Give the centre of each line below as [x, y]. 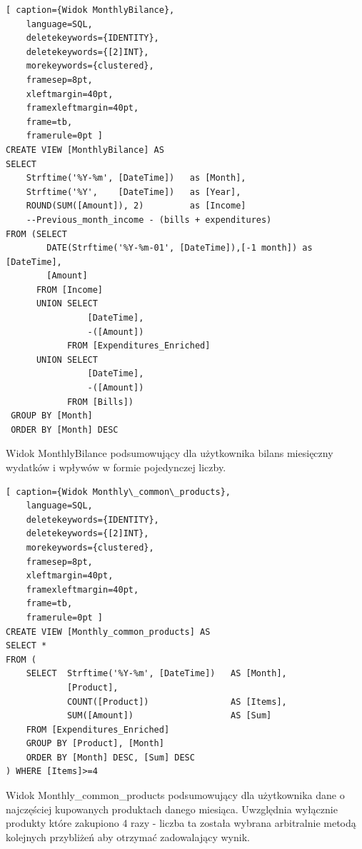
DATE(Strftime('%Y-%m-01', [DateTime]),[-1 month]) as [180, 248]
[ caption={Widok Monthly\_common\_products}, [118, 492]
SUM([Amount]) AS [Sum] [169, 716]
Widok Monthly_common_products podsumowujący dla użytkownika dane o [175, 795]
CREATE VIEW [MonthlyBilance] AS [85, 150]
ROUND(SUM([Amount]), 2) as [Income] [136, 206]
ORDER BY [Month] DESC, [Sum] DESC [110, 757]
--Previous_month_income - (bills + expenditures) [149, 220]
